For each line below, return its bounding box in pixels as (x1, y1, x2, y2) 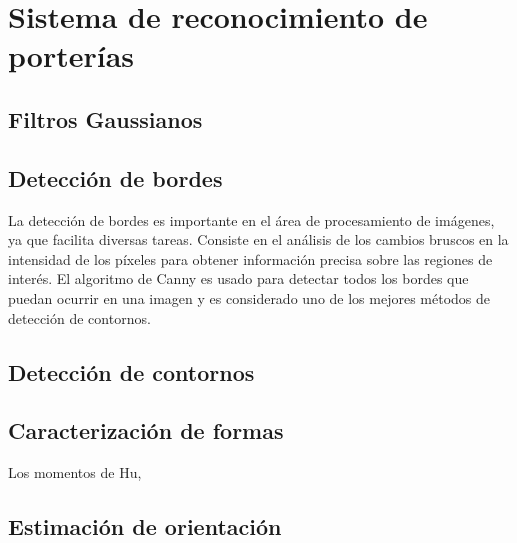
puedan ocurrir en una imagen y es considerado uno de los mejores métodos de (8, 287, 491, 308)
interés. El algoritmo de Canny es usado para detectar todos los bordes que (8, 268, 469, 289)
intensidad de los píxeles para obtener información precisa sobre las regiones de (8, 248, 493, 269)
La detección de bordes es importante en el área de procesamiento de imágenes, (8, 209, 495, 230)
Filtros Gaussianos (8, 103, 203, 134)
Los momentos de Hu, (8, 462, 142, 483)
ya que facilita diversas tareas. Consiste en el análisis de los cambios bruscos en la (8, 229, 509, 250)
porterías (8, 35, 135, 76)
